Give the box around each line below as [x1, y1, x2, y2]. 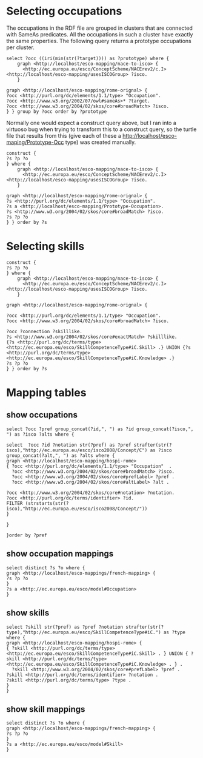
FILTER [6, 500, 23, 506]
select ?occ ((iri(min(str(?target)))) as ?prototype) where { [6, 55, 170, 61]
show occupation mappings [6, 549, 114, 559]
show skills [6, 608, 50, 618]
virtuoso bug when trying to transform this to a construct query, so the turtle [6, 126, 197, 133]
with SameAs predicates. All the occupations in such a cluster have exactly [6, 30, 193, 38]
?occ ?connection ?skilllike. [6, 328, 83, 334]
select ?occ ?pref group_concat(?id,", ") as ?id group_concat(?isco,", [6, 426, 194, 432]
